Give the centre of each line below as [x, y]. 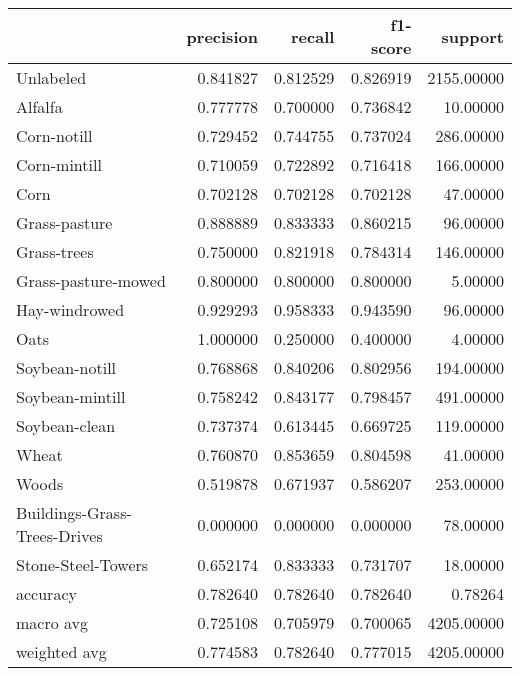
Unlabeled [51, 77]
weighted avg [61, 651]
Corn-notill [54, 135]
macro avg [52, 622]
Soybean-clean [66, 425]
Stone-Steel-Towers [82, 564]
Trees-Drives [59, 535]
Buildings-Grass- [74, 512]
